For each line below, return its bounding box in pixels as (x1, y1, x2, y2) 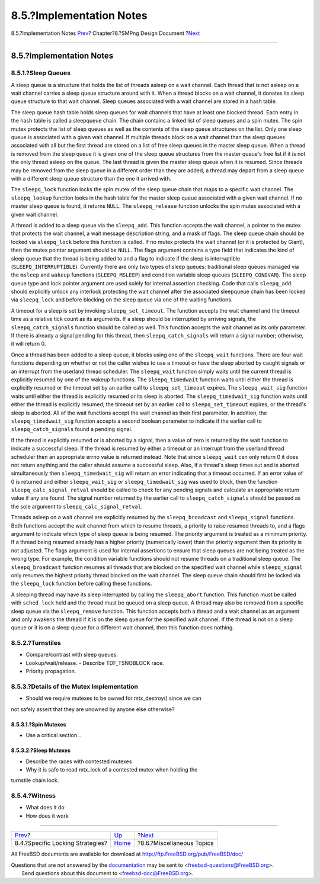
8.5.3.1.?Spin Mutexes (11, 721, 66, 728)
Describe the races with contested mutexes (25, 758, 132, 765)
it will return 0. (11, 340, 46, 348)
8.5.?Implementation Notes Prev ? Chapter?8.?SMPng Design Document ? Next (11, 30, 200, 37)
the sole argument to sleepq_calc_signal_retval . (11, 503, 143, 510)
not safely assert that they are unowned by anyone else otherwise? (11, 705, 175, 713)
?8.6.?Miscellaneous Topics (137, 839, 214, 847)
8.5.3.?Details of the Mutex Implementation (11, 683, 139, 690)
